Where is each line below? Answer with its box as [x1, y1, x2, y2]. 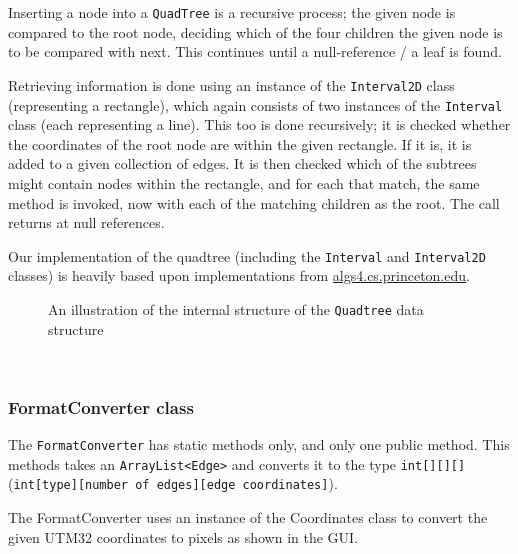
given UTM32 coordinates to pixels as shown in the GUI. [8, 526, 359, 547]
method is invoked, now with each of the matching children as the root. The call [8, 192, 500, 213]
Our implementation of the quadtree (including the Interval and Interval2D [8, 245, 486, 266]
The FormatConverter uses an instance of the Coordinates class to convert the [8, 507, 488, 527]
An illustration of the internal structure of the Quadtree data [48, 298, 424, 319]
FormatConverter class [8, 394, 194, 419]
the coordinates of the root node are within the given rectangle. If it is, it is [8, 133, 472, 154]
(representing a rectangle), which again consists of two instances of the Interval [8, 94, 503, 115]
